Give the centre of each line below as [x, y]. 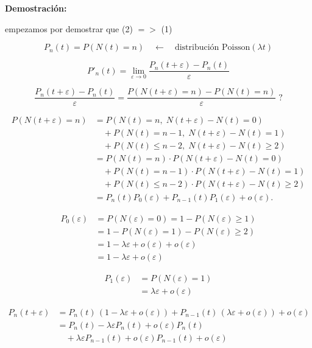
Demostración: [36, 8]
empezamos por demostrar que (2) [69, 28]
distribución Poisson [212, 48]
